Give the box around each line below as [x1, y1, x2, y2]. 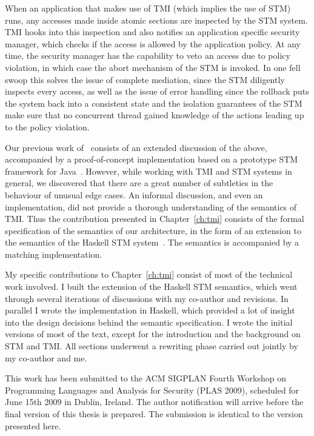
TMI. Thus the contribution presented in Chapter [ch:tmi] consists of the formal [5, 212, 304, 225]
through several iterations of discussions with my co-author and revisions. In [5, 292, 289, 304]
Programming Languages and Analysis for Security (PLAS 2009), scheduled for [5, 383, 299, 396]
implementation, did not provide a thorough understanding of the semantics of [5, 200, 297, 213]
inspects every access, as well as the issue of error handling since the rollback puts [5, 85, 309, 98]
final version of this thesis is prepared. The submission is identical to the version [5, 407, 303, 420]
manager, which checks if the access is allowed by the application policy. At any [5, 37, 301, 50]
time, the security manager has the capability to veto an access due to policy [5, 49, 290, 62]
